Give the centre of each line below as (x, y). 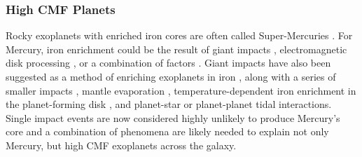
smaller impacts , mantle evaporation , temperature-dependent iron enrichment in (181, 90)
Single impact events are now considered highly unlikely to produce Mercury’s (173, 117)
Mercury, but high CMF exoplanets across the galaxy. (121, 145)
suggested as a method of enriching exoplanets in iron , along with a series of (171, 76)
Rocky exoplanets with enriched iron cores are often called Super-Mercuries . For (179, 35)
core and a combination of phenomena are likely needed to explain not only (167, 131)
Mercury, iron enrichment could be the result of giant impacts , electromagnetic (176, 49)
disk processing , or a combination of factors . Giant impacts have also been (168, 63)
